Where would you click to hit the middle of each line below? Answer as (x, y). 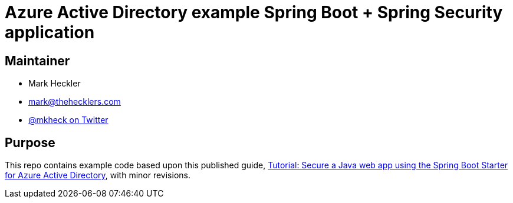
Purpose (30, 142)
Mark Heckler (55, 84)
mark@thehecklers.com (75, 102)
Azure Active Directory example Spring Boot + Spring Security (254, 12)
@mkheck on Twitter (68, 120)
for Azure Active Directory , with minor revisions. (98, 175)
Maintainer (37, 61)
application (50, 32)
